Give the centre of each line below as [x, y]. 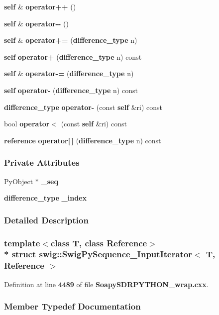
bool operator [27, 124]
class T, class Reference [99, 243]
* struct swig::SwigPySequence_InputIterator [98, 254]
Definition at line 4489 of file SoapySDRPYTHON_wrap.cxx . [106, 284]
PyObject [19, 181]
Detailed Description [46, 220]
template [22, 243]
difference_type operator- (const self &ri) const [83, 107]
